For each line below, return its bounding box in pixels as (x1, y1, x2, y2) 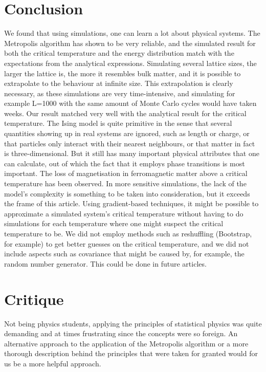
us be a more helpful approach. (4, 358, 101, 368)
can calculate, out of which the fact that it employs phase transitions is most (4, 158, 245, 168)
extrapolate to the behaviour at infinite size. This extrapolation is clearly (4, 78, 233, 89)
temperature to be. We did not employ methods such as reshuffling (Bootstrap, (4, 228, 252, 238)
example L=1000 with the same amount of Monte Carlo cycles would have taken (4, 98, 257, 108)
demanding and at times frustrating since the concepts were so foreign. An (4, 328, 238, 339)
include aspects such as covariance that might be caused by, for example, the (4, 248, 245, 259)
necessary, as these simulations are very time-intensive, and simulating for (4, 87, 235, 98)
